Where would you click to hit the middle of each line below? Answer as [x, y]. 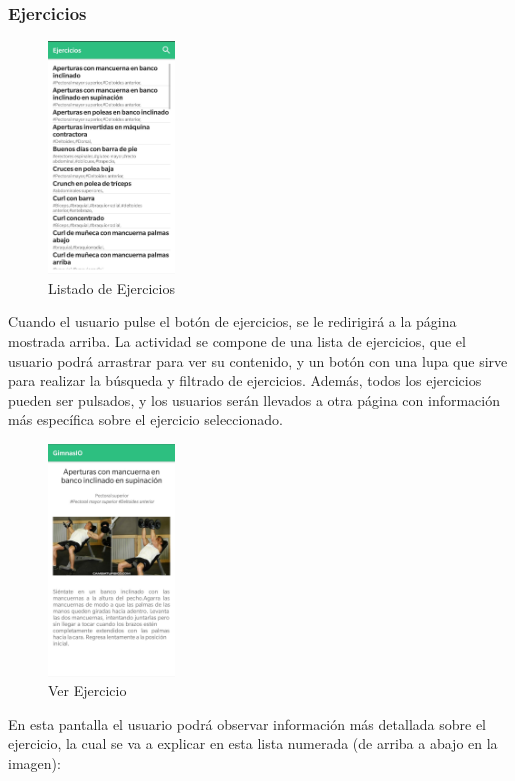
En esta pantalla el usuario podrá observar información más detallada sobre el [247, 723]
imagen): [34, 762]
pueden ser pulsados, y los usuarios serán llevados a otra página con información [254, 399]
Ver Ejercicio [87, 690]
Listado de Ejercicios [111, 287]
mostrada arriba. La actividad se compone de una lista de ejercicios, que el [237, 340]
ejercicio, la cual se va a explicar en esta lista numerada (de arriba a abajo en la [253, 743]
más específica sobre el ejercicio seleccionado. [145, 419]
